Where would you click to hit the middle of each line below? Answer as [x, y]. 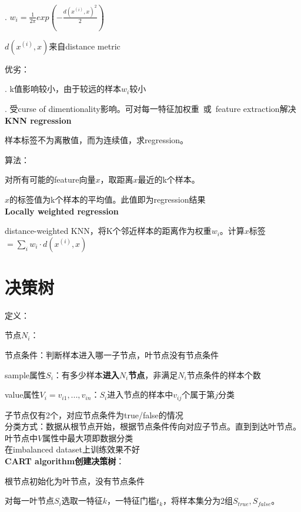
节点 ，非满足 [153, 374]
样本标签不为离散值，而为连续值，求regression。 [97, 140]
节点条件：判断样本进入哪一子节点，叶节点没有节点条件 [112, 355]
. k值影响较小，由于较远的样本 [63, 89]
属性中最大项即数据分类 [88, 437]
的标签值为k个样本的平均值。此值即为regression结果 [108, 199]
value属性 [22, 394]
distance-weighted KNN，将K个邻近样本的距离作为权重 [108, 231]
